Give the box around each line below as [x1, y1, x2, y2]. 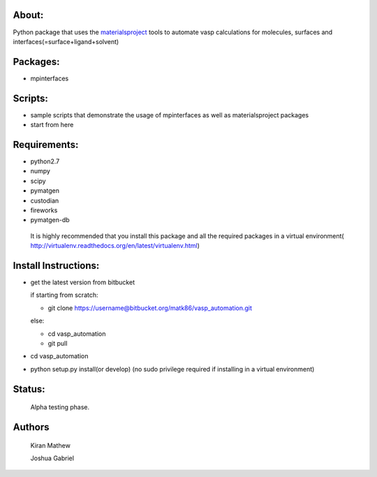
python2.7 [30, 157, 60, 166]
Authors [13, 421, 50, 433]
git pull [47, 339, 68, 347]
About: [13, 9, 44, 21]
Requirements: [13, 138, 79, 150]
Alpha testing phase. [30, 403, 90, 411]
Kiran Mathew [30, 441, 71, 450]
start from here [30, 121, 74, 129]
